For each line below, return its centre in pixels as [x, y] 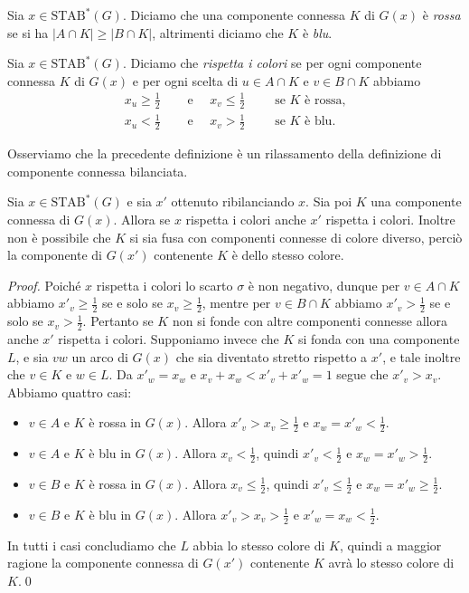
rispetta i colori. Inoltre [390, 219]
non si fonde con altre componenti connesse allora [310, 321]
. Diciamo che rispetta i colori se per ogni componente [272, 63]
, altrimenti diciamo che [218, 32]
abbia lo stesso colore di [259, 545]
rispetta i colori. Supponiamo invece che [169, 338]
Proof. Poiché [44, 285]
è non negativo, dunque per [324, 285]
